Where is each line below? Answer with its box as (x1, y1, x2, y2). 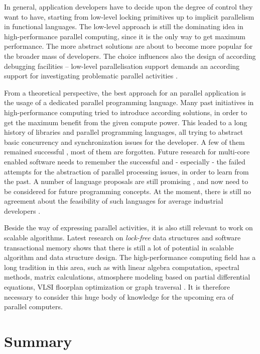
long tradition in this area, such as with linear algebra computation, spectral (4, 261, 239, 272)
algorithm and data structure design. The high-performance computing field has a (4, 252, 256, 262)
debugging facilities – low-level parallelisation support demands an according (4, 60, 240, 71)
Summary (4, 331, 72, 351)
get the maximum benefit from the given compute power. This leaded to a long (4, 117, 247, 127)
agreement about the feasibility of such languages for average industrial (4, 196, 223, 206)
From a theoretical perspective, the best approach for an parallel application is (4, 87, 246, 98)
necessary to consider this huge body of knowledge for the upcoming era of (4, 291, 234, 302)
